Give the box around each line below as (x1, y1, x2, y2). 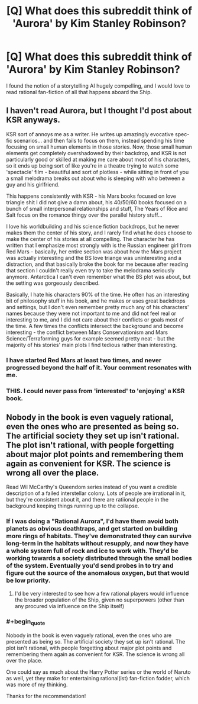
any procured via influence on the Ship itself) (14, 602, 125, 609)
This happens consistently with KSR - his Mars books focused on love (6, 192, 176, 200)
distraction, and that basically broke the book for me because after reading (6, 261, 189, 268)
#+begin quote (6, 617, 46, 626)
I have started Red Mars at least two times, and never (6, 356, 162, 364)
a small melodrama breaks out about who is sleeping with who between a (6, 175, 185, 182)
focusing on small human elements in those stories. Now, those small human (6, 143, 192, 150)
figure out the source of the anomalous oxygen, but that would (6, 569, 189, 577)
